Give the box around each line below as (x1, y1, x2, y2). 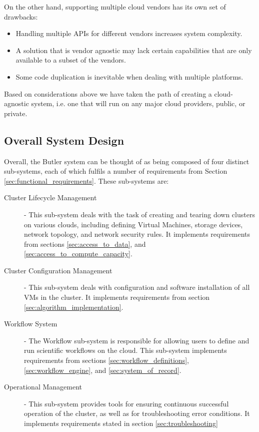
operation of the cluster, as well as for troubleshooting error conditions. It (24, 408, 250, 418)
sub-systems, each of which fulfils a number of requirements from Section (4, 166, 227, 176)
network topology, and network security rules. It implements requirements (24, 229, 250, 239)
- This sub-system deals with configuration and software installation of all (24, 282, 250, 292)
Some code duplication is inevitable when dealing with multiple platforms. (15, 71, 243, 82)
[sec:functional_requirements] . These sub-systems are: (4, 175, 169, 186)
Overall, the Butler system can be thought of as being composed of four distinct (4, 156, 249, 166)
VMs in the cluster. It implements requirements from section (24, 292, 210, 302)
